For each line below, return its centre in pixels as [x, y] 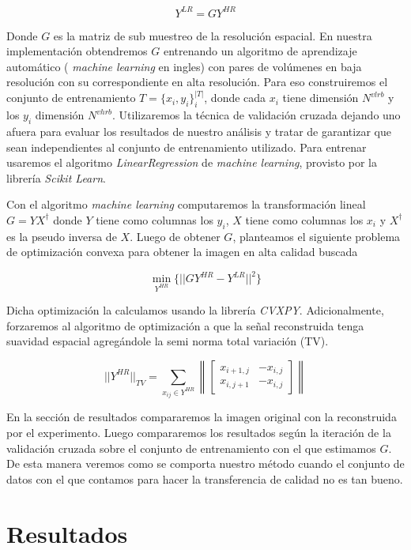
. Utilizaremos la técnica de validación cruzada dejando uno [256, 115]
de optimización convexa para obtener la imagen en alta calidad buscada [182, 252]
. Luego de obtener [175, 236]
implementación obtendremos [77, 51]
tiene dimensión [321, 98]
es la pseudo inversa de [62, 236]
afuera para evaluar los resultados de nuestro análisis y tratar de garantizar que [199, 131]
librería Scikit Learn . [56, 177]
